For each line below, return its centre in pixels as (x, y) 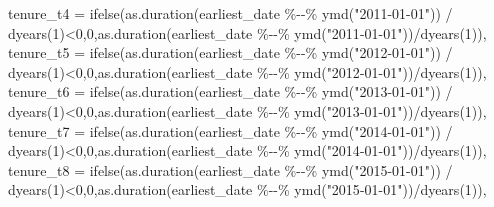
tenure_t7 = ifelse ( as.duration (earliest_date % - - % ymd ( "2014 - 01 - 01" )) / (230, 130)
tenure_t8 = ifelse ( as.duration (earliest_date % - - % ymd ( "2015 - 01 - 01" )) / (230, 169)
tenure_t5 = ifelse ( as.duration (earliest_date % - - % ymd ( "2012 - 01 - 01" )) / (230, 52)
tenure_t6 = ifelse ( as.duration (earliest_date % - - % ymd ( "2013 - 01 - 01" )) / (230, 91)
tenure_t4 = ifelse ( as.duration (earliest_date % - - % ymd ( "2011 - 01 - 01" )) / (230, 13)
